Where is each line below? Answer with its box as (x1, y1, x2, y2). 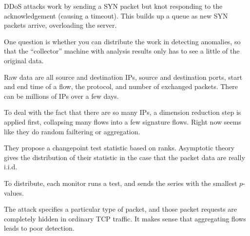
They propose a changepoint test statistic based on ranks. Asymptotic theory (4, 143, 235, 153)
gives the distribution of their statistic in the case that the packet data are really (4, 152, 245, 162)
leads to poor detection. (4, 223, 75, 233)
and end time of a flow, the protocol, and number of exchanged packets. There (4, 81, 238, 91)
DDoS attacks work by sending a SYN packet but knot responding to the (4, 1, 223, 11)
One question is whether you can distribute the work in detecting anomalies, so (4, 36, 241, 46)
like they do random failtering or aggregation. (4, 126, 140, 136)
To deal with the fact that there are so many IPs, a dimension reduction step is (4, 107, 241, 117)
